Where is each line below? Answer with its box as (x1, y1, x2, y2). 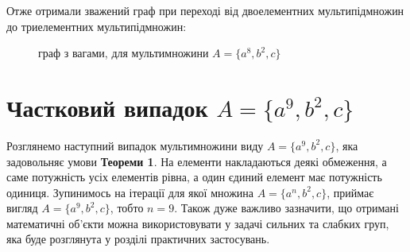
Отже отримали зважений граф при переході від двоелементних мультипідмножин (6, 2, 404, 18)
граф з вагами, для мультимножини (38, 45, 209, 61)
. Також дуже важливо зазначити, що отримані (174, 200, 399, 216)
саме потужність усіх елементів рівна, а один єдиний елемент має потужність (6, 169, 382, 185)
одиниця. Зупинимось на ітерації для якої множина (6, 184, 254, 200)
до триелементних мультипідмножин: (6, 17, 187, 34)
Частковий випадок (6, 91, 208, 123)
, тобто (110, 200, 144, 216)
